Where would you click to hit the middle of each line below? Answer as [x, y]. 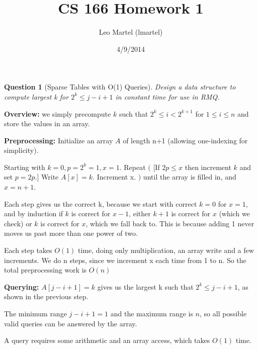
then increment [208, 167]
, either [140, 213]
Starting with [25, 167]
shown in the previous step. [46, 296]
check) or [18, 223]
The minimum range [35, 313]
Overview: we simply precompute [58, 113]
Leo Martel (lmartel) [131, 32]
